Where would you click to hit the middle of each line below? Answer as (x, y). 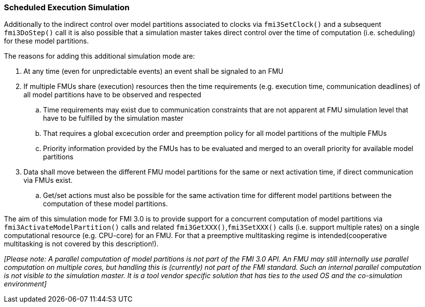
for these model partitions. (46, 41)
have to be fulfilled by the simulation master (113, 118)
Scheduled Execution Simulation (67, 7)
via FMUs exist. (48, 180)
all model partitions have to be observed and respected (112, 95)
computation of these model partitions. (106, 204)
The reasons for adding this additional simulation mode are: (99, 56)
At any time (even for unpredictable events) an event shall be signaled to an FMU (153, 71)
